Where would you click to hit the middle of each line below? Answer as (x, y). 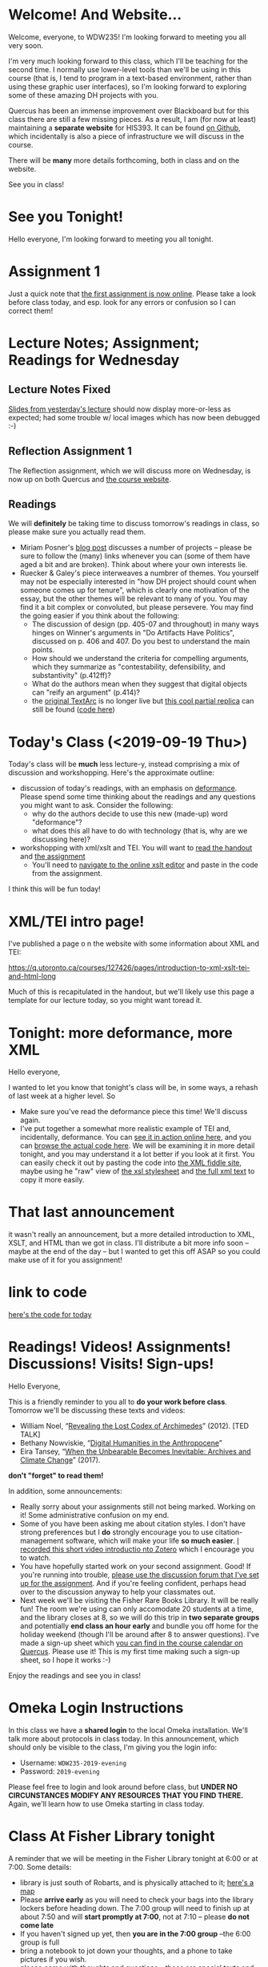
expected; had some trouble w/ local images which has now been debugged (134, 417)
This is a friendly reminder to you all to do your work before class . (118, 1402)
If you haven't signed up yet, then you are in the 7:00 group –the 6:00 (135, 1933)
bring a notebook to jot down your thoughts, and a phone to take (126, 1950)
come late (37, 1925)
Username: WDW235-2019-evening (73, 1763)
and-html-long (32, 976)
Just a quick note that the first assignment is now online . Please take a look (132, 294)
